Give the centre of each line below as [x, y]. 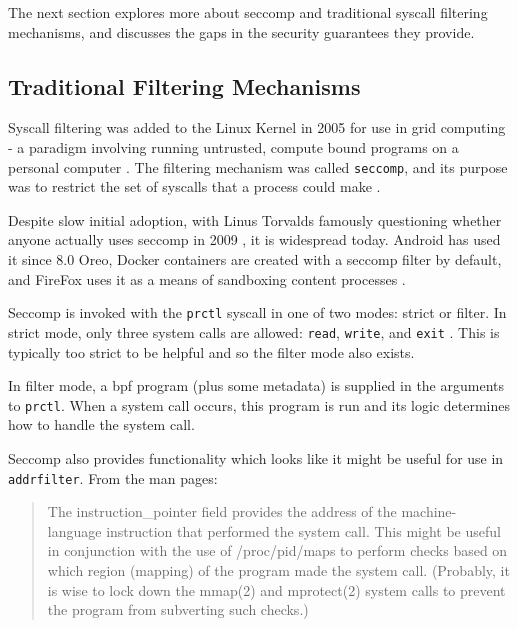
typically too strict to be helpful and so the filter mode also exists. [211, 351]
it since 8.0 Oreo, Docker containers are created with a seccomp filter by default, [255, 259]
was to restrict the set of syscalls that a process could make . [194, 186]
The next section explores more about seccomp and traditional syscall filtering [248, 12]
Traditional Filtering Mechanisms [184, 85]
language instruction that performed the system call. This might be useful [274, 530]
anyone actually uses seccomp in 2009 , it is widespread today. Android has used [254, 239]
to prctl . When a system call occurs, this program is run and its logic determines [259, 404]
